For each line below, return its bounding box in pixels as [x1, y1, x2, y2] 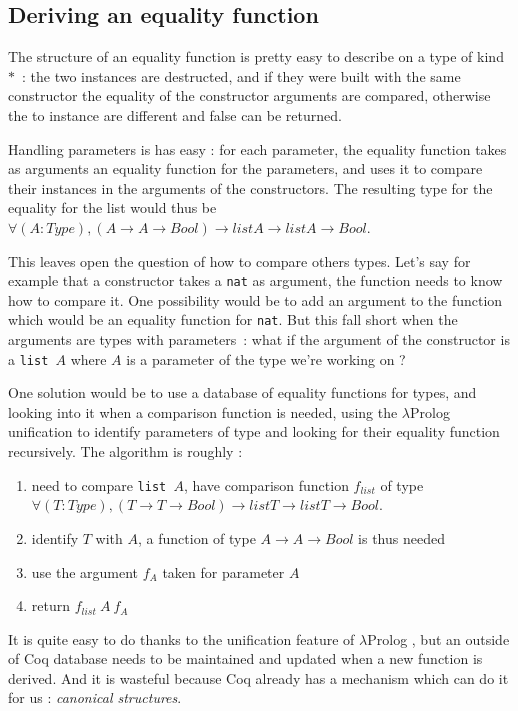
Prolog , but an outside [367, 628, 510, 649]
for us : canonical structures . [8, 687, 182, 708]
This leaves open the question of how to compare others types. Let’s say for [8, 250, 471, 271]
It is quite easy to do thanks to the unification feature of [8, 628, 355, 649]
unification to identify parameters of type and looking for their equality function [8, 421, 500, 442]
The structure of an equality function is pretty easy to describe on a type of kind [8, 46, 504, 67]
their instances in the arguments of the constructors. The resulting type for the [8, 177, 493, 198]
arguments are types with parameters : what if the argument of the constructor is [8, 329, 510, 350]
